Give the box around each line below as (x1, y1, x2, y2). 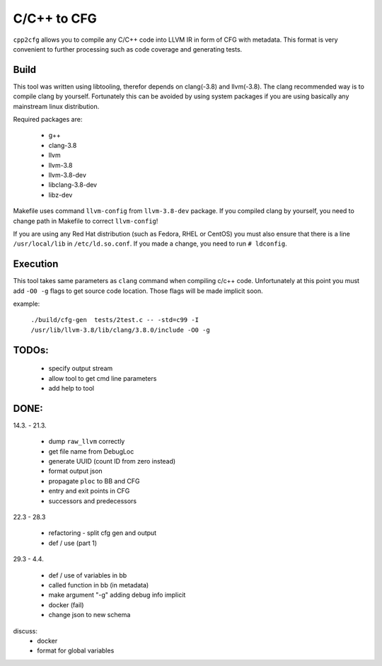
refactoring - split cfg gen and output (48, 529, 157, 537)
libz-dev (48, 190, 73, 199)
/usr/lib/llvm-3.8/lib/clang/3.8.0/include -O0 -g (30, 326, 210, 334)
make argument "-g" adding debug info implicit (48, 591, 186, 599)
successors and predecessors (48, 496, 137, 505)
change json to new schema (48, 611, 131, 619)
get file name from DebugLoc (48, 447, 134, 456)
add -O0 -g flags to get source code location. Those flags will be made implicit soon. (13, 287, 263, 295)
